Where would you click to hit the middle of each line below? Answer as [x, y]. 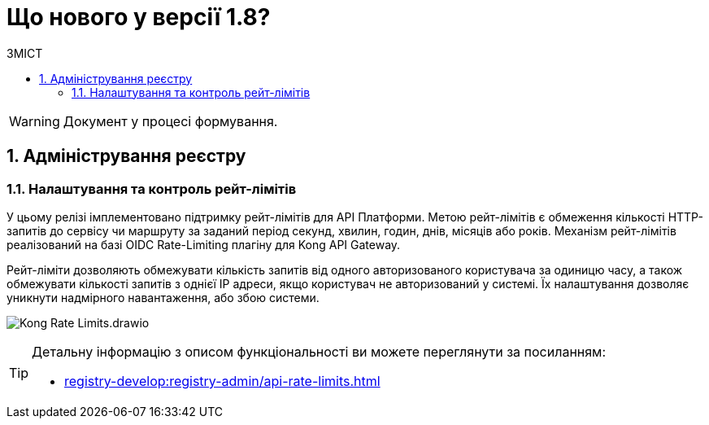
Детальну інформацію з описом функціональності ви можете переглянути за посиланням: [319, 351]
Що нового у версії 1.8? [139, 17]
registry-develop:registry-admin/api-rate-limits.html [222, 381]
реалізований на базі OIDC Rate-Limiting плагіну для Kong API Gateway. [204, 244]
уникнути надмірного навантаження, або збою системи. [163, 297]
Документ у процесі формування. [170, 121]
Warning [35, 121]
